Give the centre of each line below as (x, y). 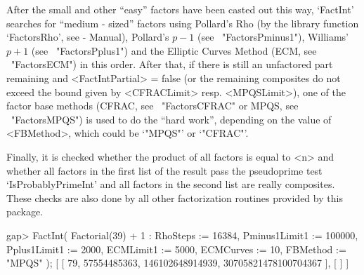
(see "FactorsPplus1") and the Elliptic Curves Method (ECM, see (174, 50)
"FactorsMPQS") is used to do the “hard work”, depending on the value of (171, 119)
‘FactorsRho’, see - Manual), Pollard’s (88, 37)
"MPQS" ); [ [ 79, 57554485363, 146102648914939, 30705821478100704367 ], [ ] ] (178, 263)
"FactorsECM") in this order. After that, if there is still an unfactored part (172, 64)
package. (25, 212)
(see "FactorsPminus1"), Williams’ (273, 37)
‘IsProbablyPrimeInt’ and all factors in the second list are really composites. (171, 184)
